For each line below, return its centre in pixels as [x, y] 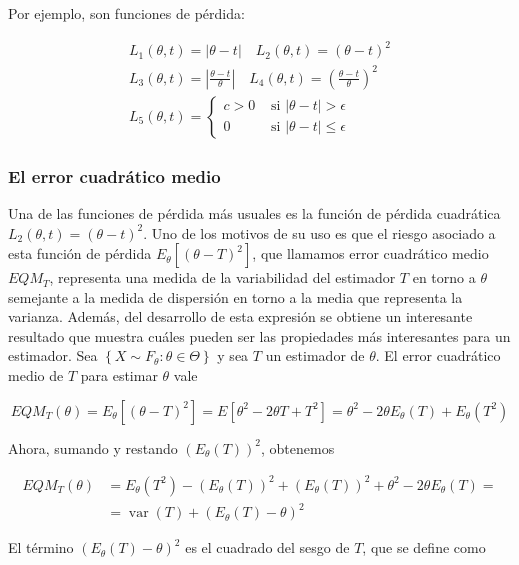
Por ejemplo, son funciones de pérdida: [126, 13]
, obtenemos [298, 447]
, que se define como [424, 547]
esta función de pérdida [80, 253]
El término [41, 547]
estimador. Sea [53, 355]
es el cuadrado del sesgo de [267, 547]
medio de [36, 375]
